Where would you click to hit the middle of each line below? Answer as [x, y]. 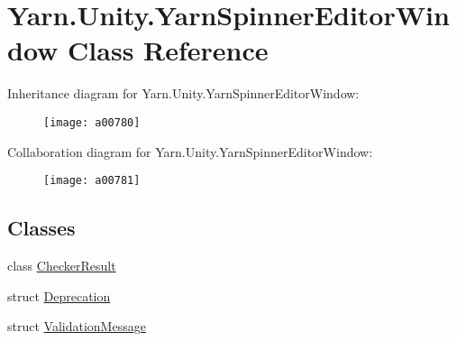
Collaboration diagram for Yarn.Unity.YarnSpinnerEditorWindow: [190, 151]
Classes [41, 228]
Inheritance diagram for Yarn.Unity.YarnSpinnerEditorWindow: [183, 93]
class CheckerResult [62, 266]
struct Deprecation [59, 295]
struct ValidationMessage [77, 326]
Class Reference [168, 50]
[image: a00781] [92, 181]
